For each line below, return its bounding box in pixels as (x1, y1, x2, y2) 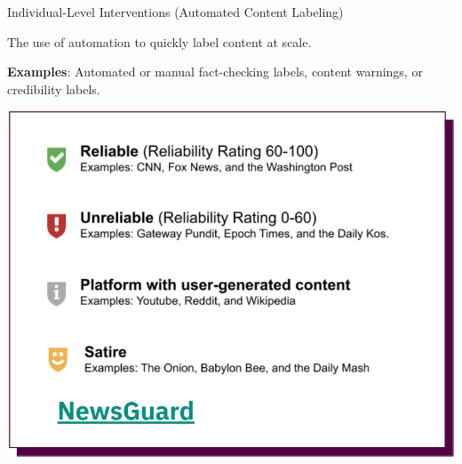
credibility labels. (7, 79, 100, 98)
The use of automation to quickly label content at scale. (7, 32, 312, 51)
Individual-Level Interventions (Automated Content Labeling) (7, 3, 344, 20)
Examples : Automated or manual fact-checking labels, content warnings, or (7, 62, 423, 81)
